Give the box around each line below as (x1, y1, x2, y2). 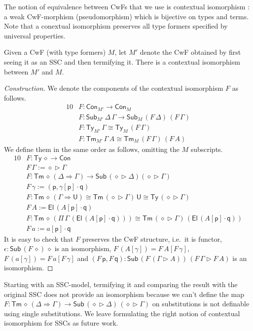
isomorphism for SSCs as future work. (4, 318, 118, 328)
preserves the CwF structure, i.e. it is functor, (82, 233, 222, 244)
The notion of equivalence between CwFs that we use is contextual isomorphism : (4, 1, 250, 11)
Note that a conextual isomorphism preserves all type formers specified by (4, 21, 228, 31)
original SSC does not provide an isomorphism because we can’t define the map (4, 289, 244, 299)
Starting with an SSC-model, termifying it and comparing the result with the (4, 279, 238, 289)
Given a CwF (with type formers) (4, 47, 106, 57)
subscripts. (190, 144, 223, 154)
